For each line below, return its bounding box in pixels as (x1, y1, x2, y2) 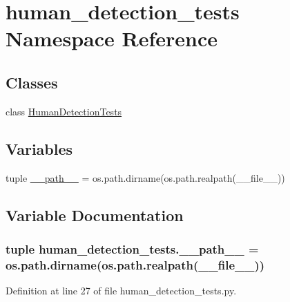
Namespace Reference (6, 24, 217, 53)
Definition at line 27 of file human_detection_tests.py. (6, 283, 237, 298)
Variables (6, 138, 73, 159)
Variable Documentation (6, 204, 184, 225)
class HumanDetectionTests (6, 104, 122, 118)
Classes (6, 71, 58, 93)
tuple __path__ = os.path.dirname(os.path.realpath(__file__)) (6, 170, 285, 185)
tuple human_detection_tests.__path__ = (6, 240, 259, 257)
